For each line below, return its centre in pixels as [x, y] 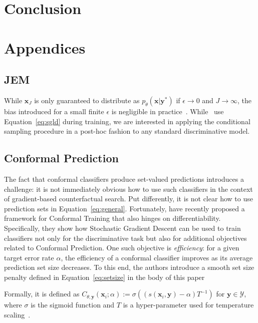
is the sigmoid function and [73, 305]
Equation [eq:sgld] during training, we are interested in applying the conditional [127, 121]
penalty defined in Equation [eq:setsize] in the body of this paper [104, 277]
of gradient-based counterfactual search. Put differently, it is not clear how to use [128, 199]
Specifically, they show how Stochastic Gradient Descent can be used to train [122, 228]
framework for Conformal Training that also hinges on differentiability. [112, 218]
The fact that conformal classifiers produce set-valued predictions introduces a [124, 179]
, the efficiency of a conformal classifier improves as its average [157, 257]
